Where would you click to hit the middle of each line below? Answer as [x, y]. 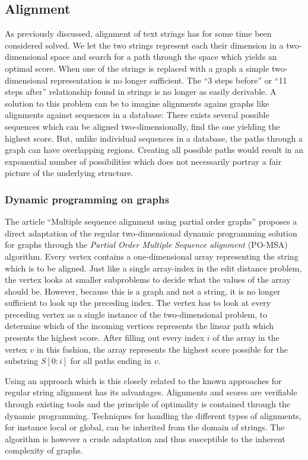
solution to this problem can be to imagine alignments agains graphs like [137, 103]
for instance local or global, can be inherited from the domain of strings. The [145, 427]
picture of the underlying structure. [69, 173]
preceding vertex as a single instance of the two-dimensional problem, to [136, 314]
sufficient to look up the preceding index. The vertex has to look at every [138, 303]
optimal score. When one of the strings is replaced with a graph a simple [137, 68]
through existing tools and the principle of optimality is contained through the [148, 404]
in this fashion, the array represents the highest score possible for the [162, 349]
